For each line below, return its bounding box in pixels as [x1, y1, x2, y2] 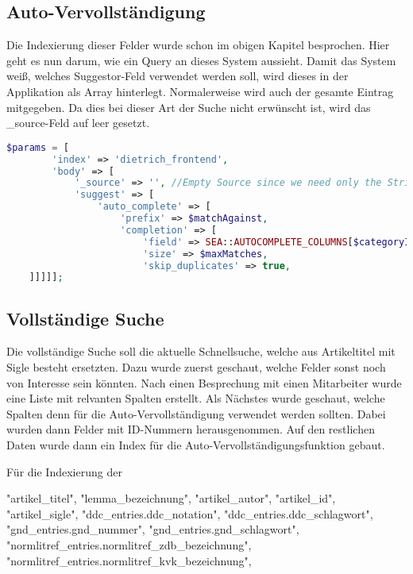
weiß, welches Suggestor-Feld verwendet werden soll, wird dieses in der [6, 67, 349, 84]
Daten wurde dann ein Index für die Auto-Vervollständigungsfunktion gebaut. [6, 437, 385, 453]
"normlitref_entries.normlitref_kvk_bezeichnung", [6, 552, 252, 568]
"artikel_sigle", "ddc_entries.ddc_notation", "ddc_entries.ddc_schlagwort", [6, 505, 373, 522]
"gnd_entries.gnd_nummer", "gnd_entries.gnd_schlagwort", [6, 521, 299, 537]
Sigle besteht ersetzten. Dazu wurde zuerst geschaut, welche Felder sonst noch [6, 359, 386, 376]
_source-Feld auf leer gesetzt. [6, 114, 150, 131]
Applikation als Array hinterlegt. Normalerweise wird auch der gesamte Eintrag [6, 83, 394, 99]
